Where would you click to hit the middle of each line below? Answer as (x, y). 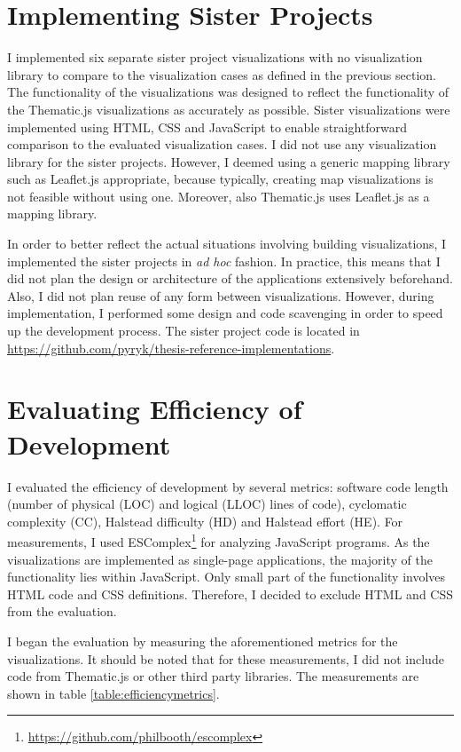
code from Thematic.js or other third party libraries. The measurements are (213, 676)
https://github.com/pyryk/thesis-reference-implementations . (171, 348)
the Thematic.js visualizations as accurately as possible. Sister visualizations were (229, 109)
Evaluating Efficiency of (155, 409)
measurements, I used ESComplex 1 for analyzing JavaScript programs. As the (219, 540)
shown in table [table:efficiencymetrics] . (113, 693)
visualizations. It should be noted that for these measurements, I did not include (226, 658)
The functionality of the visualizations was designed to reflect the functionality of (228, 92)
